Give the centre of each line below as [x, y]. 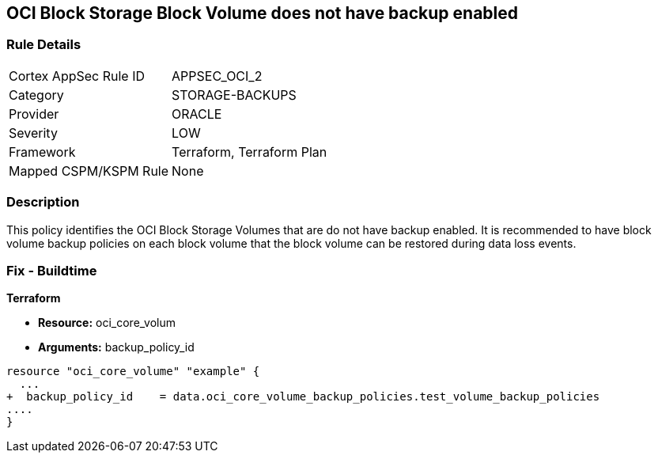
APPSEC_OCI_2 [217, 76]
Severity [33, 133]
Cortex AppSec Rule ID [77, 76]
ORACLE [197, 114]
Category [36, 95]
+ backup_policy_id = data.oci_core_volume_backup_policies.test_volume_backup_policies [303, 397]
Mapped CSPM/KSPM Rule [89, 171]
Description [43, 202]
